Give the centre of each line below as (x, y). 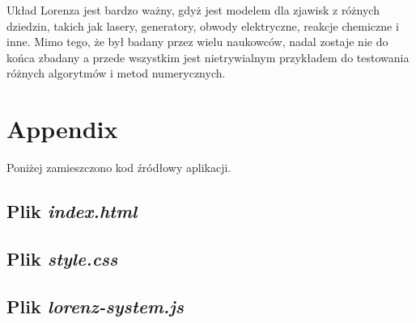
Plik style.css (62, 258)
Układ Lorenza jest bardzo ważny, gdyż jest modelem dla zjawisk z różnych (193, 10)
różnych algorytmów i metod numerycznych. (116, 73)
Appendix (62, 129)
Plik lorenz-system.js (95, 306)
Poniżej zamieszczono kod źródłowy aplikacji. (119, 168)
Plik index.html (72, 211)
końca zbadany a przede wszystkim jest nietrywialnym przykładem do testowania (208, 57)
